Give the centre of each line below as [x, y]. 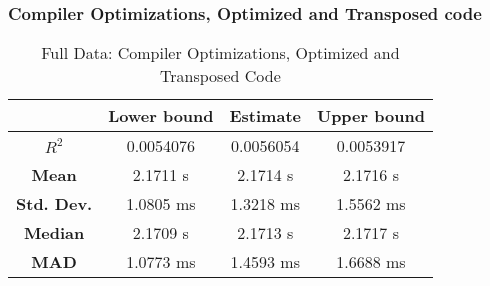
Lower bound [161, 116]
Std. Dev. [54, 204]
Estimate [265, 116]
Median [54, 233]
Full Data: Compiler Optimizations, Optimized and [220, 53]
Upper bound [370, 116]
